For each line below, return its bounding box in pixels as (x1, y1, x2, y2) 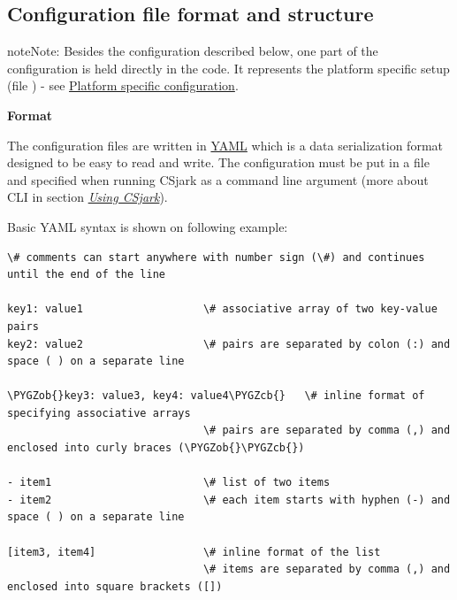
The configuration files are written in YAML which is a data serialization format (7, 135, 443, 154)
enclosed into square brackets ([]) (7, 580, 223, 593)
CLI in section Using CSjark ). (7, 188, 168, 206)
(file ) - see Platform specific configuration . (7, 76, 239, 95)
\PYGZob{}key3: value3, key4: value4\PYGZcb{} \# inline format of (7, 389, 425, 403)
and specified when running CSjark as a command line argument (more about (7, 170, 429, 188)
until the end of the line (7, 268, 165, 281)
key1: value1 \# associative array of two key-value (7, 303, 438, 316)
